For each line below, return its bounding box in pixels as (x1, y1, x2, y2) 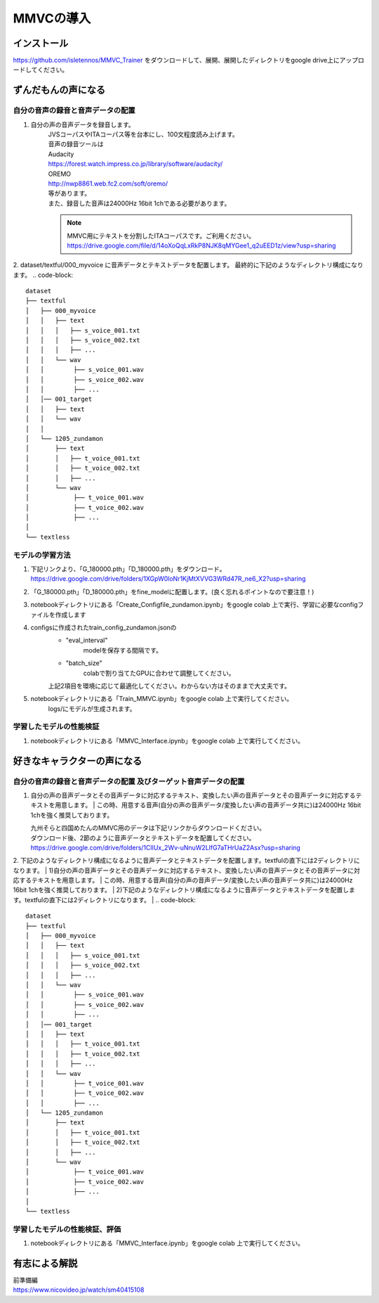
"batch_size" (65, 659, 102, 667)
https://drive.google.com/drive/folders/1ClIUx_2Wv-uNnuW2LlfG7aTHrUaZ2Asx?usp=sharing (30, 843, 301, 852)
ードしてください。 (13, 65, 69, 74)
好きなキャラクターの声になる (13, 755, 142, 766)
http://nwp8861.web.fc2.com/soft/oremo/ (48, 179, 168, 188)
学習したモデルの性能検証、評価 (13, 1224, 121, 1234)
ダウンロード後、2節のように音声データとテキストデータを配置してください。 (30, 833, 255, 842)
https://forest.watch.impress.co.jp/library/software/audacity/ (48, 160, 223, 168)
